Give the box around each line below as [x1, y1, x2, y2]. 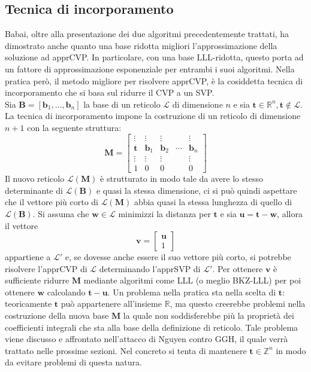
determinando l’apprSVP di [99, 262, 201, 275]
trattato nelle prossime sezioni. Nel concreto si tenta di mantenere [5, 344, 247, 356]
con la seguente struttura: [27, 121, 122, 133]
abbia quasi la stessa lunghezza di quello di [134, 196, 292, 208]
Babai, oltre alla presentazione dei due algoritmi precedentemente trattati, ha [5, 28, 289, 40]
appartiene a [5, 251, 51, 263]
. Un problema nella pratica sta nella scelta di [107, 285, 276, 298]
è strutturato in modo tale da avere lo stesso [100, 172, 263, 185]
